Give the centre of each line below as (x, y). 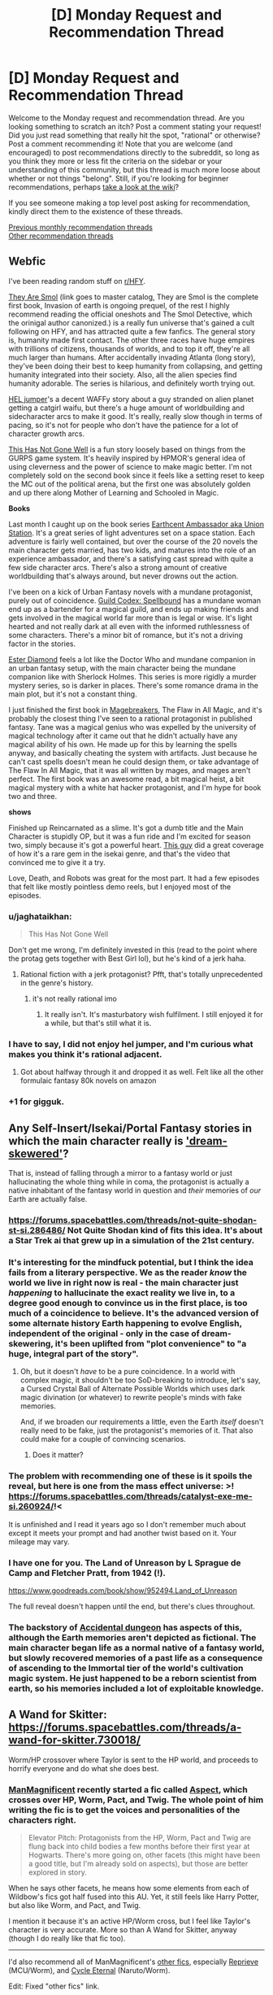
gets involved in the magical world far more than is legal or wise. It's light (130, 618)
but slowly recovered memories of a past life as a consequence (136, 1657)
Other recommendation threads (61, 236)
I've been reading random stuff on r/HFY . (77, 281)
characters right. (43, 1820)
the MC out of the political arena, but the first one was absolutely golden (130, 484)
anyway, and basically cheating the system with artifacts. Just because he (133, 753)
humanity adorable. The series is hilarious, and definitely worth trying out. (132, 383)
